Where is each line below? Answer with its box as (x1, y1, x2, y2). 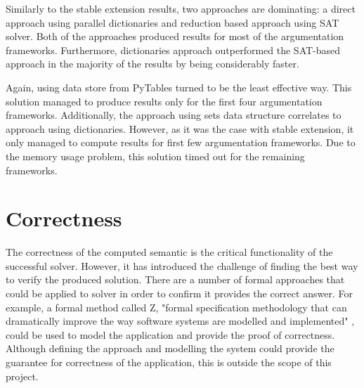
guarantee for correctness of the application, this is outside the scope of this (6, 355, 332, 369)
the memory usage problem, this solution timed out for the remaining (6, 148, 305, 163)
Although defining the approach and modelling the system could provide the (6, 341, 334, 356)
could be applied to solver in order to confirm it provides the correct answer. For (6, 286, 353, 301)
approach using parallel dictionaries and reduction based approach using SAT (6, 15, 339, 30)
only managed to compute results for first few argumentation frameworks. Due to (6, 135, 356, 150)
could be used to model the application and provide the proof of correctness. (6, 327, 335, 342)
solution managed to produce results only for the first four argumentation (6, 93, 323, 108)
